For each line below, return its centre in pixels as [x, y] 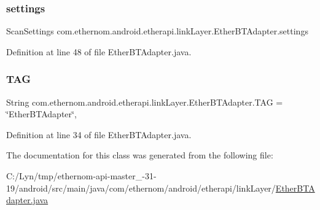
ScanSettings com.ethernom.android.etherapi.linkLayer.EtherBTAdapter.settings [157, 31]
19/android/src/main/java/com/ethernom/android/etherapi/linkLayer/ [141, 188]
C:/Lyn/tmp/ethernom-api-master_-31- [81, 176]
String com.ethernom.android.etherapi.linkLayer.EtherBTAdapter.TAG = [145, 102]
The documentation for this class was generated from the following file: [140, 155]
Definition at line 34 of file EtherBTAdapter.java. [99, 134]
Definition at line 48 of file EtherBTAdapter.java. [99, 51]
